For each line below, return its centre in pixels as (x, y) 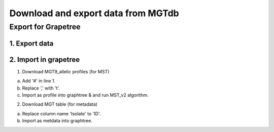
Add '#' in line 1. (39, 81)
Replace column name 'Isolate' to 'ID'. (61, 113)
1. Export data (31, 43)
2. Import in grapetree (45, 59)
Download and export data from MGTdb (94, 13)
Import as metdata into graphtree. (57, 121)
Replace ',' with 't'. (41, 88)
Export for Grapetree (45, 27)
